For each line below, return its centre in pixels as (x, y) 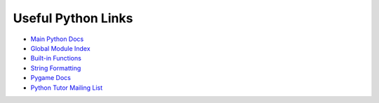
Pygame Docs (51, 78)
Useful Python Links (73, 18)
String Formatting (56, 68)
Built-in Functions (56, 58)
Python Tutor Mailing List (67, 88)
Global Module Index (60, 48)
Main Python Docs (57, 39)
